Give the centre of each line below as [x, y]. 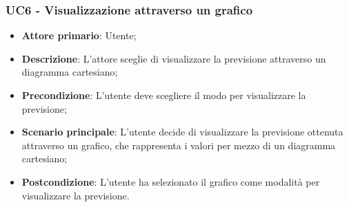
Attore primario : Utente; [79, 35]
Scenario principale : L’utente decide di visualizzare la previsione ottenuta [182, 132]
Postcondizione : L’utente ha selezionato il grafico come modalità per [171, 181]
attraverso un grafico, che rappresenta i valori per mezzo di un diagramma [179, 145]
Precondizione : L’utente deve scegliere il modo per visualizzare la [164, 95]
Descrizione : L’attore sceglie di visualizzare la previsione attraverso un [174, 58]
